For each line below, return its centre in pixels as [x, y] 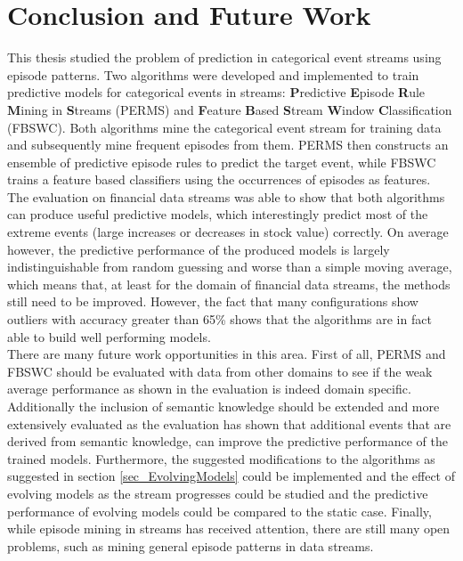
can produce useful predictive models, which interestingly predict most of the [218, 214]
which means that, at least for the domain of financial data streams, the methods [229, 284]
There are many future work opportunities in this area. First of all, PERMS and [227, 354]
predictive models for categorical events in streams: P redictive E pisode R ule [216, 92]
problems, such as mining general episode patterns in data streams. [191, 545]
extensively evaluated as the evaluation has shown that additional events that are [229, 423]
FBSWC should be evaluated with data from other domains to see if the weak [220, 371]
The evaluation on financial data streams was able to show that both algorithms [226, 196]
